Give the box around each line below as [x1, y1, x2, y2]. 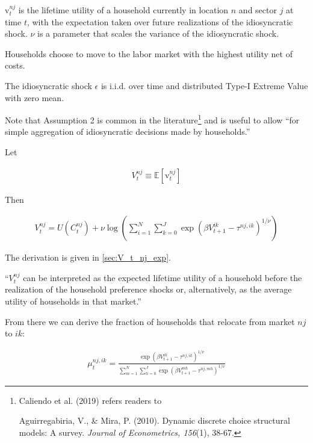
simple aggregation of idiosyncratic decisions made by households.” [5, 125, 250, 138]
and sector [238, 4, 277, 16]
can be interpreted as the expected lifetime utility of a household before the [23, 271, 302, 283]
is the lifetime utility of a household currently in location [18, 4, 229, 16]
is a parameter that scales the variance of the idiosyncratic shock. [37, 27, 279, 40]
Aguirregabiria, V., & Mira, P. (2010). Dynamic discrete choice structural [19, 414, 290, 427]
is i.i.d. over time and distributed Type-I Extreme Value [101, 79, 308, 91]
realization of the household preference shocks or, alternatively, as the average [5, 283, 292, 296]
